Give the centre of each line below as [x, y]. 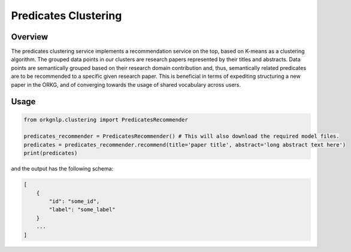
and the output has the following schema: [62, 169]
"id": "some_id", [74, 201]
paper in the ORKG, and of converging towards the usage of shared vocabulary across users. [126, 84]
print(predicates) [51, 153]
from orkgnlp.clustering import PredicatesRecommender [106, 119]
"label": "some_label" [82, 210]
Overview [30, 37]
